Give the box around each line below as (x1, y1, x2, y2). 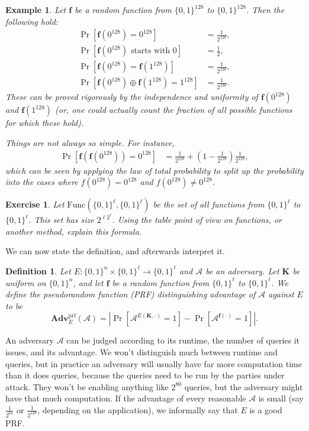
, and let (73, 276, 104, 289)
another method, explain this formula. (5, 225, 142, 237)
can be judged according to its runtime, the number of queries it (66, 334, 300, 346)
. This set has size (28, 213, 94, 226)
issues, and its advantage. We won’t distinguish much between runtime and (5, 345, 278, 358)
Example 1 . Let (5, 4, 66, 15)
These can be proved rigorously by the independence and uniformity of (5, 90, 258, 103)
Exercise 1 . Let (5, 198, 65, 210)
